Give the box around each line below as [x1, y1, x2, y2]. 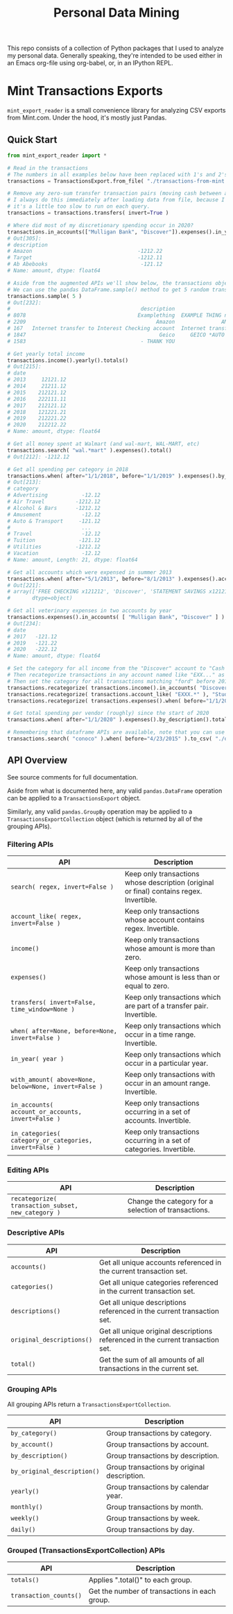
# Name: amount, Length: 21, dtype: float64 [7, 556, 138, 563]
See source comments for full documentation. [7, 773, 139, 781]
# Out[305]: [7, 235, 42, 242]
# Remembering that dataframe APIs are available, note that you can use [7, 729, 225, 736]
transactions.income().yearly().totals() [7, 356, 129, 364]
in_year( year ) [10, 1055, 64, 1063]
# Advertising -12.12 [7, 492, 101, 499]
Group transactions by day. [106, 1524, 195, 1534]
